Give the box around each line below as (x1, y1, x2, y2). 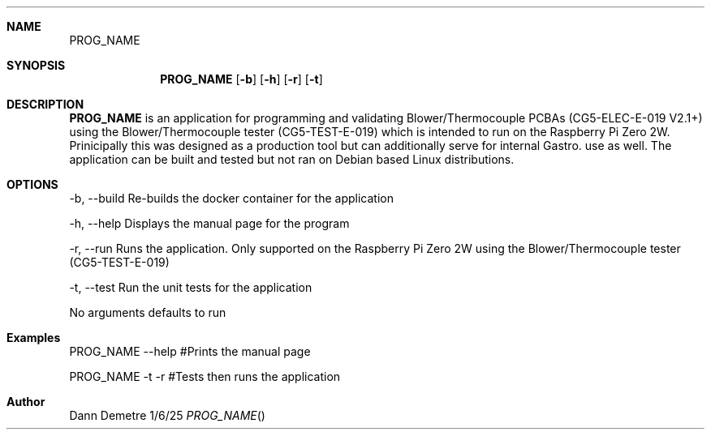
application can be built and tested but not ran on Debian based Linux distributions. (69, 152, 515, 166)
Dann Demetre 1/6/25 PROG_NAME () (69, 408, 265, 422)
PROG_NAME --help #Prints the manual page (69, 344, 311, 358)
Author (6, 395, 45, 408)
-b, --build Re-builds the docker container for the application (69, 191, 394, 205)
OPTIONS (6, 177, 58, 191)
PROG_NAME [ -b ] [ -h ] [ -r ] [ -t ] (160, 72, 323, 86)
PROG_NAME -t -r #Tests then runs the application (69, 370, 341, 383)
